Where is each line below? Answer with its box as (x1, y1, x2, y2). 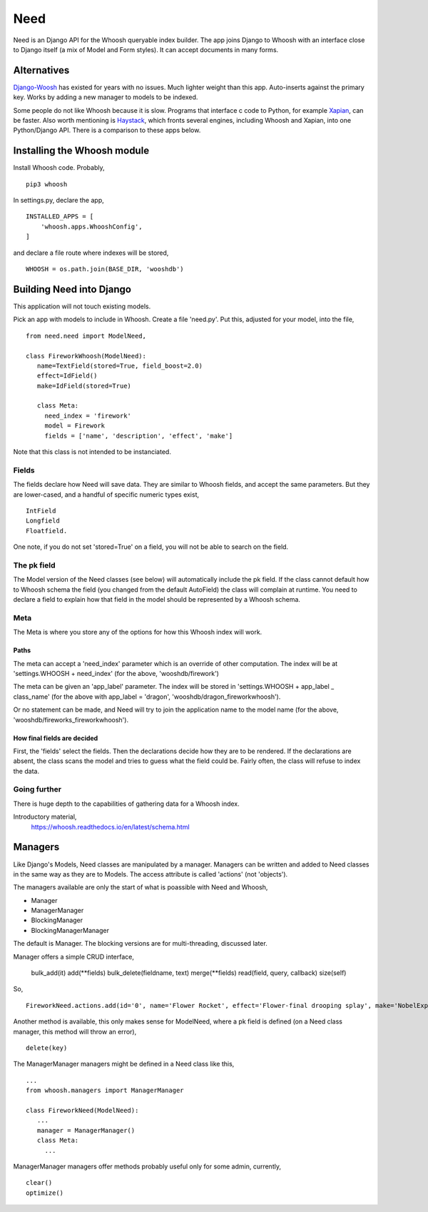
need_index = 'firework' (44, 411, 132, 420)
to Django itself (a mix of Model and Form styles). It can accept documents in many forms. (13, 45, 279, 54)
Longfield (26, 517, 60, 525)
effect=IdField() (36, 372, 98, 380)
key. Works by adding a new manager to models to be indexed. (13, 93, 198, 101)
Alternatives (13, 64, 70, 76)
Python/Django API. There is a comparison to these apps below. (13, 126, 201, 135)
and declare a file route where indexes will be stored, (13, 248, 169, 257)
